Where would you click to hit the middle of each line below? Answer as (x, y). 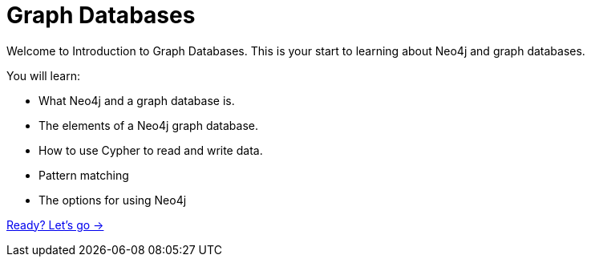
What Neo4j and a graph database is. (137, 100)
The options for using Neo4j (113, 200)
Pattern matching (84, 175)
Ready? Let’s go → (55, 225)
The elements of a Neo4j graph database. (148, 125)
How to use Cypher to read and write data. (151, 150)
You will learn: (43, 75)
